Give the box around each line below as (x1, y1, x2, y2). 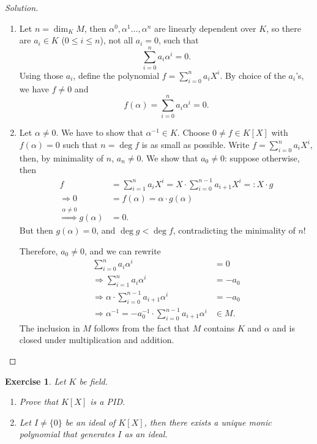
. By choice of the (220, 68, 286, 81)
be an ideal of (65, 415, 116, 428)
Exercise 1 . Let (5, 374, 66, 387)
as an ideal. (124, 427, 168, 440)
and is (272, 321, 295, 334)
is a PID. (90, 395, 125, 408)
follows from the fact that (94, 321, 190, 334)
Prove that (19, 395, 59, 408)
